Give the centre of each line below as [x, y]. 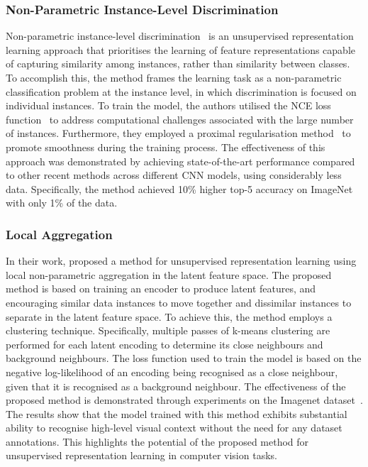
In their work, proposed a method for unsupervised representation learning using [181, 261]
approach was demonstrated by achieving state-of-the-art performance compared [180, 161]
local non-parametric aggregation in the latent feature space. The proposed [169, 274]
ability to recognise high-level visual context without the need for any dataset [174, 428]
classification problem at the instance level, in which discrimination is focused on [181, 91]
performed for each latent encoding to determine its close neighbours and [165, 344]
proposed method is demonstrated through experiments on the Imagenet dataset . [184, 400]
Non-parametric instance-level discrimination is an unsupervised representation [180, 36]
